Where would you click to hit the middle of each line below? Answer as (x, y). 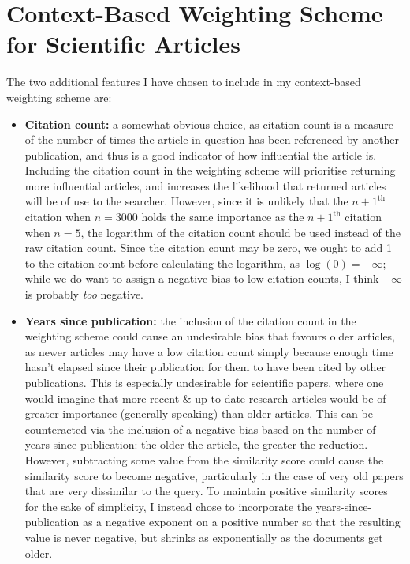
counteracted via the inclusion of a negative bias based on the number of (200, 429)
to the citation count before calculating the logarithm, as (162, 263)
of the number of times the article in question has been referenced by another (212, 139)
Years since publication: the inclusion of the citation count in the (190, 320)
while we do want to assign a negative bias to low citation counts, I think (202, 278)
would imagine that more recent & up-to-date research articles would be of (205, 398)
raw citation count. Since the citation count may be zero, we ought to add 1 (208, 248)
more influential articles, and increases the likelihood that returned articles (205, 185)
